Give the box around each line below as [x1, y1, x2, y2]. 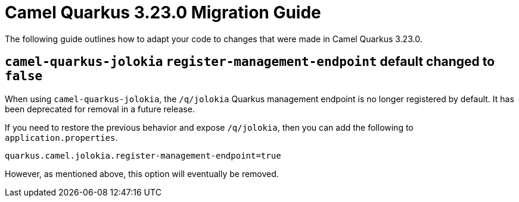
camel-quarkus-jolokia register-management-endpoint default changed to [5, 54, 495, 70]
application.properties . [5, 132, 118, 143]
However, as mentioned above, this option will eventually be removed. [5, 168, 279, 179]
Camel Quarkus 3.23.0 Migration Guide [5, 2, 321, 23]
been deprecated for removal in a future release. [5, 103, 195, 114]
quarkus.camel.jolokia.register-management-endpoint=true [5, 150, 281, 160]
